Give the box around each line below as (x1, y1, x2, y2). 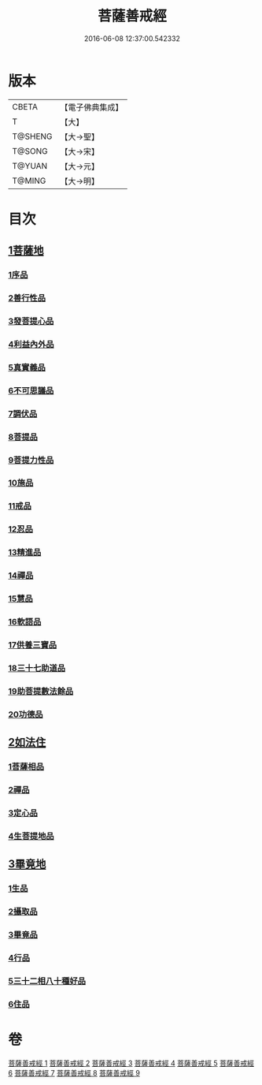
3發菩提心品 (8, 316, 54, 327)
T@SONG (12, 145, 49, 156)
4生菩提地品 (8, 830, 54, 841)
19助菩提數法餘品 (8, 685, 74, 696)
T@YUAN (12, 160, 48, 171)
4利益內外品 (8, 338, 54, 349)
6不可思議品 (8, 385, 54, 396)
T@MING (12, 175, 46, 186)
